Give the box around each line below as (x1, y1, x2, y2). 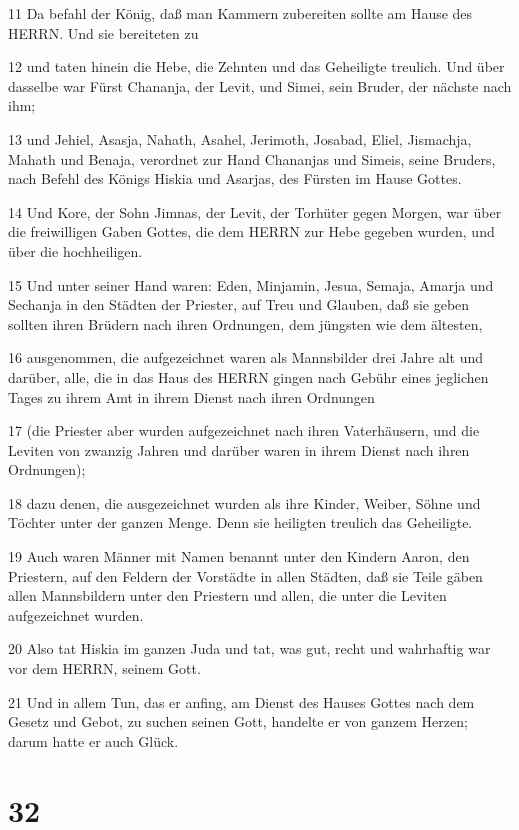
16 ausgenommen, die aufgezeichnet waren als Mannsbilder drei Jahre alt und (8, 347, 484, 368)
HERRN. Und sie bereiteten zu (8, 22, 199, 43)
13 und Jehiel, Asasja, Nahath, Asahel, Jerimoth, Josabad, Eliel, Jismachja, (8, 128, 472, 149)
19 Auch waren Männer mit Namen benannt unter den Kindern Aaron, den (8, 546, 470, 567)
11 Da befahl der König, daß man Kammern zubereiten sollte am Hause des (8, 3, 473, 23)
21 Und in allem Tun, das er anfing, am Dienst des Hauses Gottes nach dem (8, 691, 475, 712)
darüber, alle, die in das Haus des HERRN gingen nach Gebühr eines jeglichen (8, 366, 489, 387)
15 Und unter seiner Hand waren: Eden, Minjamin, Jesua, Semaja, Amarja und (8, 274, 494, 295)
